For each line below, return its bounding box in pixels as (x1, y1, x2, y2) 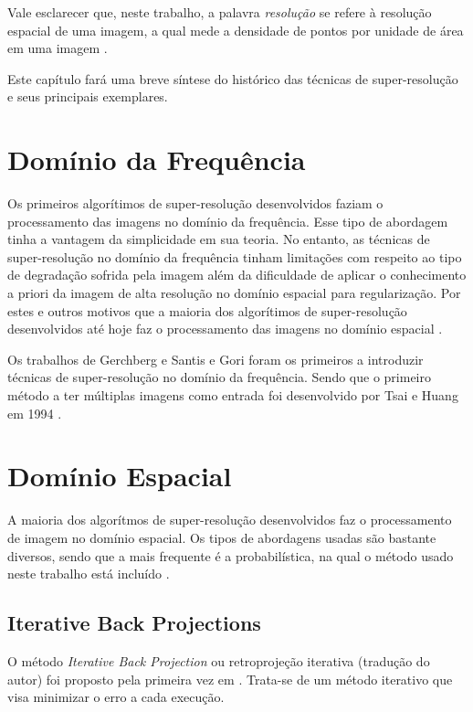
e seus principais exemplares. (7, 87, 168, 106)
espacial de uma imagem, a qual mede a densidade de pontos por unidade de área (7, 20, 464, 39)
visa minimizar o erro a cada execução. (7, 687, 225, 707)
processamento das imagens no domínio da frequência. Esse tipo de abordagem (7, 211, 448, 230)
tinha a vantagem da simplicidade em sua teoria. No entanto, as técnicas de (7, 229, 430, 249)
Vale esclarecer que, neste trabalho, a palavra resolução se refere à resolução (7, 3, 432, 21)
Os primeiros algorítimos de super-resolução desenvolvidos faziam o (7, 194, 384, 213)
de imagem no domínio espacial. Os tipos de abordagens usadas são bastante (7, 527, 436, 547)
